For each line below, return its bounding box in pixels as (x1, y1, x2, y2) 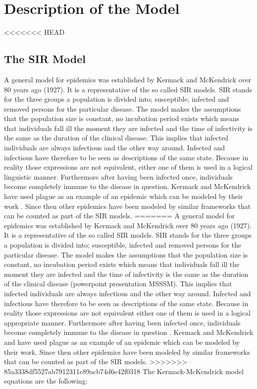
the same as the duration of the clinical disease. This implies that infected (4, 132, 229, 143)
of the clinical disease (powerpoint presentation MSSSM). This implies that (4, 278, 232, 289)
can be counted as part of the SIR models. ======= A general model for (4, 210, 235, 221)
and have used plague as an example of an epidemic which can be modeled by (4, 336, 240, 347)
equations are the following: (4, 376, 88, 386)
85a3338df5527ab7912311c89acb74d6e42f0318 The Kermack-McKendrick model (4, 366, 244, 376)
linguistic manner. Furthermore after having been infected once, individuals (4, 171, 233, 182)
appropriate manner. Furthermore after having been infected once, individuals (4, 317, 241, 327)
